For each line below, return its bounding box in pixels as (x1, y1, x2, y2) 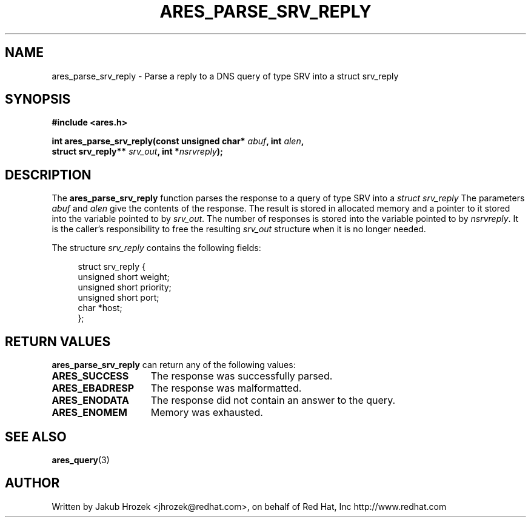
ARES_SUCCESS (52, 370, 129, 383)
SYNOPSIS (5, 92, 71, 107)
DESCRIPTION (5, 167, 92, 182)
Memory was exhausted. (150, 406, 263, 419)
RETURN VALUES (5, 333, 111, 349)
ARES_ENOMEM (52, 406, 127, 419)
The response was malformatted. (150, 382, 302, 395)
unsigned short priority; (78, 282, 172, 293)
